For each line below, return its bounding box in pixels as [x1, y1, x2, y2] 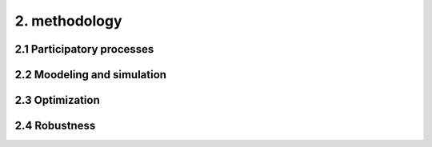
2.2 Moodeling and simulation [14, 68, 167, 81]
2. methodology [14, 12, 123, 30]
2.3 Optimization [14, 93, 100, 107]
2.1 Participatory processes [14, 42, 154, 56]
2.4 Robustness [14, 119, 96, 133]
